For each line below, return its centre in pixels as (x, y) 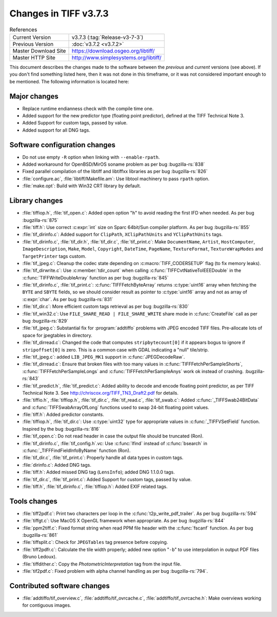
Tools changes (33, 501)
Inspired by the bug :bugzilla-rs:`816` (61, 429)
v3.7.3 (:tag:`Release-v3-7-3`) (107, 37)
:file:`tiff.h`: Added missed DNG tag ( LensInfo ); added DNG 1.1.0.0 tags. (99, 472)
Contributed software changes (60, 586)
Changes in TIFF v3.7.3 (59, 13)
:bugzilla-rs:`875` (41, 220)
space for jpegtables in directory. (57, 335)
